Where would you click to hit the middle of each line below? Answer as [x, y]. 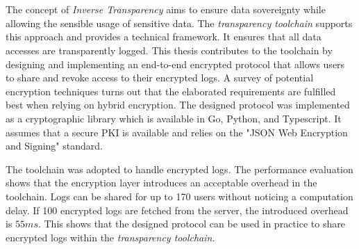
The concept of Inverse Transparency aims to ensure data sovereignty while [166, 9]
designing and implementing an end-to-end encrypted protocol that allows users [175, 64]
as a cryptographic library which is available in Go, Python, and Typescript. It [174, 118]
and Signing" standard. [54, 146]
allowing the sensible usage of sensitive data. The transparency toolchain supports [179, 23]
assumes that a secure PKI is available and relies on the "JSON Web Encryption [177, 132]
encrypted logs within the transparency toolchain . [110, 237]
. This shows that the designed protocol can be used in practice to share [191, 224]
